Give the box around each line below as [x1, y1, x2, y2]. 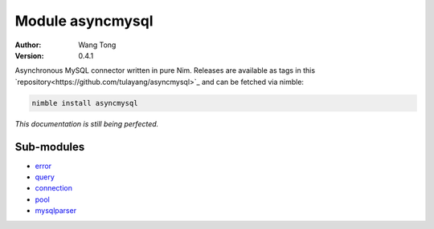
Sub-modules [14, 140, 85, 154]
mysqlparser [35, 206, 76, 215]
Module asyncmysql [14, 12, 154, 30]
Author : [14, 40, 42, 50]
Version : [14, 50, 44, 60]
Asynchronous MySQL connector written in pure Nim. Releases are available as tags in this [14, 66, 316, 75]
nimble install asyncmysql [31, 98, 138, 107]
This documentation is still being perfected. [14, 119, 159, 128]
